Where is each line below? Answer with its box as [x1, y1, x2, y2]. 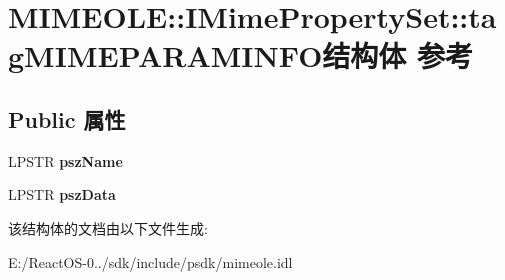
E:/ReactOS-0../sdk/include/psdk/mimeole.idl [8, 251, 293, 272]
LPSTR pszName [8, 150, 123, 171]
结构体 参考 [322, 35, 474, 76]
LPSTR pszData [8, 184, 116, 205]
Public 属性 [8, 103, 126, 134]
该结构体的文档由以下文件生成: [8, 217, 208, 238]
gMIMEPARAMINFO [8, 35, 323, 76]
